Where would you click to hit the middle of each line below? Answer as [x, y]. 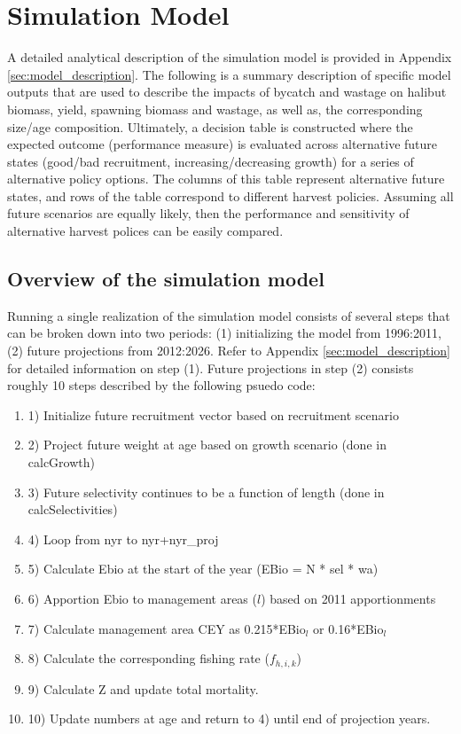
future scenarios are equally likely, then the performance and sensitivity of [208, 213]
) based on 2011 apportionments [348, 598]
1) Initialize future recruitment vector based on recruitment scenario [213, 414]
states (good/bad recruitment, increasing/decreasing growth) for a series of [211, 161]
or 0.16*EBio [348, 628]
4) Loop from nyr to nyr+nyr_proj [123, 539]
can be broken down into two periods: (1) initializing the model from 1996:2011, [224, 333]
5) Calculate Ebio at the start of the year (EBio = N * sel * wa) [203, 569]
